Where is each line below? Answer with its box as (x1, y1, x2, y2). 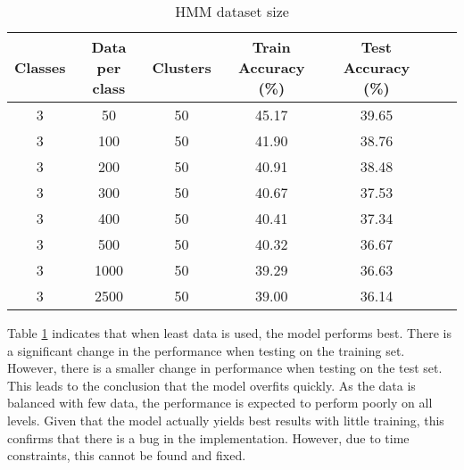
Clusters (152, 57, 211, 78)
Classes (14, 57, 66, 78)
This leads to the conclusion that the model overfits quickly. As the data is (7, 375, 416, 394)
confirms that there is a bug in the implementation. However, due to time (7, 428, 410, 447)
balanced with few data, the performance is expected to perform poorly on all (7, 393, 433, 412)
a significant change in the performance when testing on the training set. (7, 341, 405, 359)
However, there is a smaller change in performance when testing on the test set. (7, 359, 443, 377)
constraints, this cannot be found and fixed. (7, 446, 246, 465)
